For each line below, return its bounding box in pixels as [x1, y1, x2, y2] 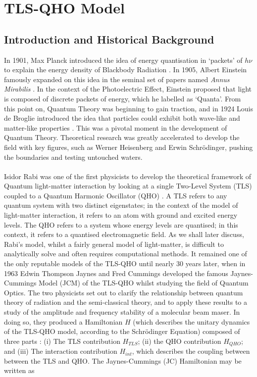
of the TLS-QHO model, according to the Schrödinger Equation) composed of [4, 326, 240, 336]
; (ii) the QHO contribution [138, 335, 221, 346]
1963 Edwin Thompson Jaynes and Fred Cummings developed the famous [4, 268, 228, 278]
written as [4, 365, 35, 376]
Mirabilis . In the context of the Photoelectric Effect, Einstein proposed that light [4, 84, 252, 94]
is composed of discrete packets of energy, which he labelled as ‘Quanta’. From [4, 93, 241, 103]
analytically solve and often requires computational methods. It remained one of [4, 248, 247, 259]
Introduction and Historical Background [4, 31, 214, 47]
